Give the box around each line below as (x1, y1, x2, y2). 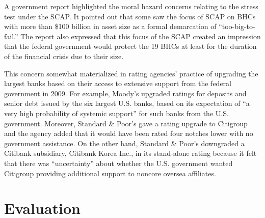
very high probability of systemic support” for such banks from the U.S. (4, 107, 229, 118)
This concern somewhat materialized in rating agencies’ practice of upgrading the (4, 68, 258, 78)
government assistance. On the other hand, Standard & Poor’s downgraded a (4, 138, 245, 148)
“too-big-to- (219, 21, 255, 32)
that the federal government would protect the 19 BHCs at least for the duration (4, 41, 257, 51)
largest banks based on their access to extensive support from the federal (4, 78, 231, 89)
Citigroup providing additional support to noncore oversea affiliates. (4, 168, 216, 178)
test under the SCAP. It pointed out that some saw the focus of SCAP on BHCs (4, 11, 256, 21)
